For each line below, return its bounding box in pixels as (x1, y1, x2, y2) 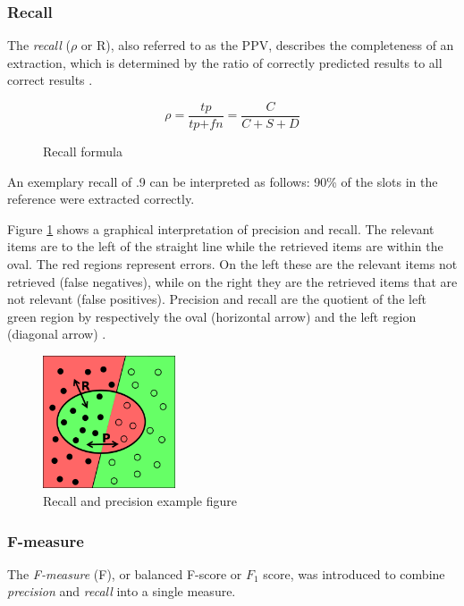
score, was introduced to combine (263, 564, 445, 583)
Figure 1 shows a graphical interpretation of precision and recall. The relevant (7, 219, 434, 238)
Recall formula (43, 142, 122, 161)
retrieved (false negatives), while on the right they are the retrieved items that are (7, 272, 458, 290)
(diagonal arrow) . (7, 324, 106, 343)
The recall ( (7, 36, 71, 55)
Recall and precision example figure (43, 491, 237, 509)
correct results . (7, 71, 93, 89)
